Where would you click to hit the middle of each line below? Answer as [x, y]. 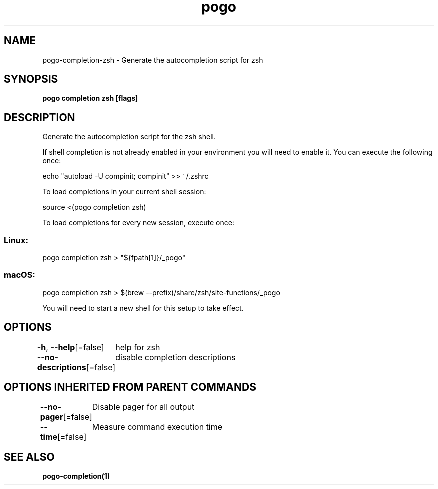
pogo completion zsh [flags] [90, 98]
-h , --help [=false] [71, 347]
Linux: [16, 240]
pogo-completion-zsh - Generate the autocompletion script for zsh [153, 60]
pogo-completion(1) [76, 476]
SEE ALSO [29, 457]
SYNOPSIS [31, 79]
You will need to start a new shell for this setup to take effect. [143, 308]
